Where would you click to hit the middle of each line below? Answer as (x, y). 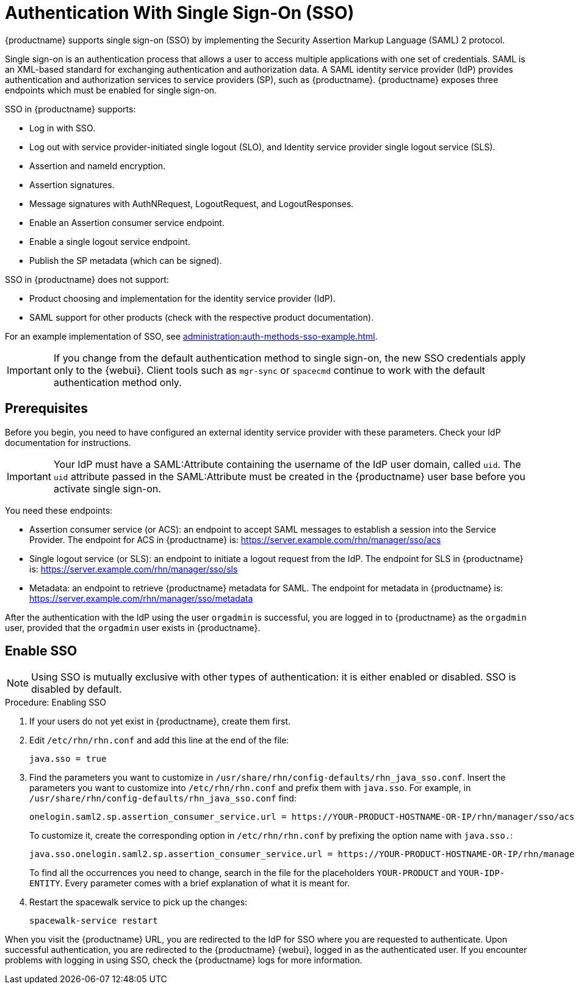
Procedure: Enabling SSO (56, 703)
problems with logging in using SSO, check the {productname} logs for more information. (184, 960)
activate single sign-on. (107, 488)
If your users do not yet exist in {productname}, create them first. (160, 721)
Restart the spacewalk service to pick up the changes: (139, 902)
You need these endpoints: (59, 510)
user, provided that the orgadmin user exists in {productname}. (133, 627)
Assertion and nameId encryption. (98, 166)
